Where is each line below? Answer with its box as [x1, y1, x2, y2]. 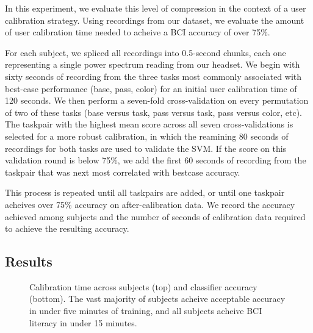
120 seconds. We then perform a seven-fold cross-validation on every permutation [5, 94, 309, 107]
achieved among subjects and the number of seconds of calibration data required [5, 210, 306, 223]
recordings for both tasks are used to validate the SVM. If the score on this [5, 141, 287, 154]
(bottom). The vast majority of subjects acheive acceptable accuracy [29, 292, 286, 305]
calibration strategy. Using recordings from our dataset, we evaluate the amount [5, 13, 304, 26]
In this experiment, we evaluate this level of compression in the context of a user [5, 2, 306, 14]
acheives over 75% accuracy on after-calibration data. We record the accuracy [5, 198, 295, 210]
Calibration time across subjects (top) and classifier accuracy [29, 280, 257, 293]
